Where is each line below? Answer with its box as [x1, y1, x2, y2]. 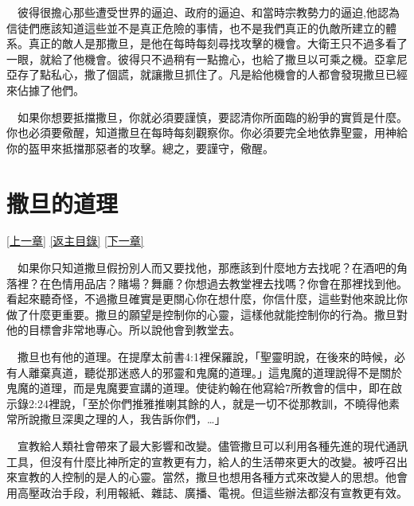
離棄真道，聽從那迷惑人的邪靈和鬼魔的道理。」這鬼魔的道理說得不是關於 [28, 364, 402, 380]
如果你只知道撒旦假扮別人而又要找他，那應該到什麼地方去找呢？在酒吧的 [17, 259, 396, 276]
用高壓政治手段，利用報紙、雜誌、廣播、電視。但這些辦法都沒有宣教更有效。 [6, 484, 408, 500]
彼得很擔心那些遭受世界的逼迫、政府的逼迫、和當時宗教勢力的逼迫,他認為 [17, 4, 400, 20]
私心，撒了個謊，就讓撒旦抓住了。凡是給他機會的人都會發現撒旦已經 [50, 66, 408, 83]
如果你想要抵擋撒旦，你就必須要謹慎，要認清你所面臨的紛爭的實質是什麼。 [17, 108, 408, 125]
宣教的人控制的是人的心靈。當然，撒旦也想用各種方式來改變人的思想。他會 [17, 469, 408, 485]
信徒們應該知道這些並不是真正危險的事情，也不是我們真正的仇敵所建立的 [6, 19, 385, 36]
